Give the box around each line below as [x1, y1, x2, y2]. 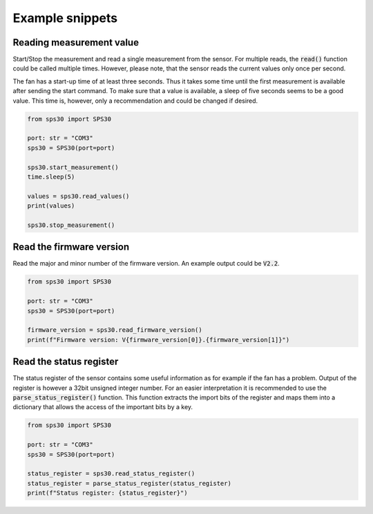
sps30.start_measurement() [27, 163, 119, 171]
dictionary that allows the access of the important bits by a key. [12, 403, 193, 411]
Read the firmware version [12, 241, 130, 253]
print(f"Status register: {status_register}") [27, 489, 188, 497]
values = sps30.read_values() [27, 192, 130, 200]
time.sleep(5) [27, 172, 75, 181]
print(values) [27, 202, 75, 210]
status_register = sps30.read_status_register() [27, 470, 195, 477]
